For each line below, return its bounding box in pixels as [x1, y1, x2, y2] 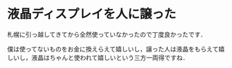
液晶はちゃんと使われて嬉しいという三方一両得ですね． [30, 53, 189, 62]
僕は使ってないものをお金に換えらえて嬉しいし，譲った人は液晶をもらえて [7, 45, 219, 53]
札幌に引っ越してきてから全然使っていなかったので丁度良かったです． [7, 30, 206, 38]
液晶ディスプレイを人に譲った [7, 6, 177, 22]
